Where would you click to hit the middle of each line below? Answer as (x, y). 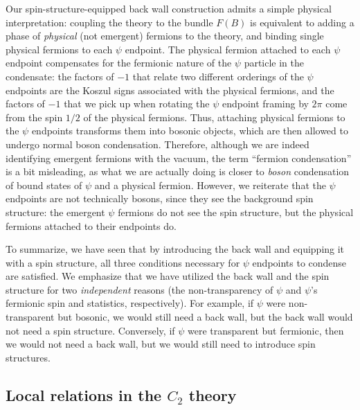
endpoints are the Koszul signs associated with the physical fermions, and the (170, 90)
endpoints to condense (299, 262)
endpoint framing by (265, 104)
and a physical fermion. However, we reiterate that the (210, 185)
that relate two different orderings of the (218, 76)
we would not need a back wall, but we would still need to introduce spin (161, 344)
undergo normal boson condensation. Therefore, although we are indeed (157, 144)
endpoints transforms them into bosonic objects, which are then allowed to (190, 131)
